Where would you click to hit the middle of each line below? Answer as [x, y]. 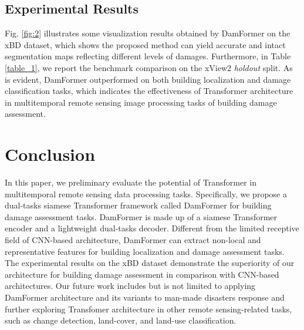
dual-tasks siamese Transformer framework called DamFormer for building [138, 205]
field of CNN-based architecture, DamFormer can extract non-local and [133, 240]
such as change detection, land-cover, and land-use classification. [121, 320]
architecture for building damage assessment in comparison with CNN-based [142, 274]
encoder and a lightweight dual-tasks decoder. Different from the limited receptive [152, 228]
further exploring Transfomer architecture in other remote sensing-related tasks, [148, 309]
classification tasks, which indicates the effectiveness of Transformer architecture [149, 91]
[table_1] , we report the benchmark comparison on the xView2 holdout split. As [149, 67]
